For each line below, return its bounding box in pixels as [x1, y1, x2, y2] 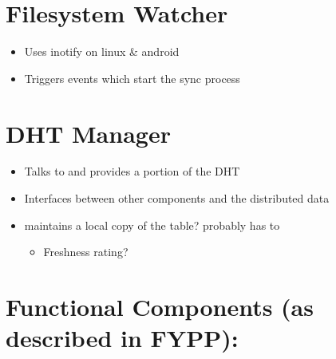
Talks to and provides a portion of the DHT [24, 163, 240, 179]
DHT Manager [6, 116, 171, 149]
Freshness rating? [43, 243, 128, 260]
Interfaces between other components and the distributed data [24, 190, 330, 207]
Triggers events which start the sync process [24, 69, 240, 86]
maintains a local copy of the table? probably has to [24, 216, 280, 233]
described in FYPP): [6, 322, 239, 354]
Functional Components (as [6, 290, 314, 322]
